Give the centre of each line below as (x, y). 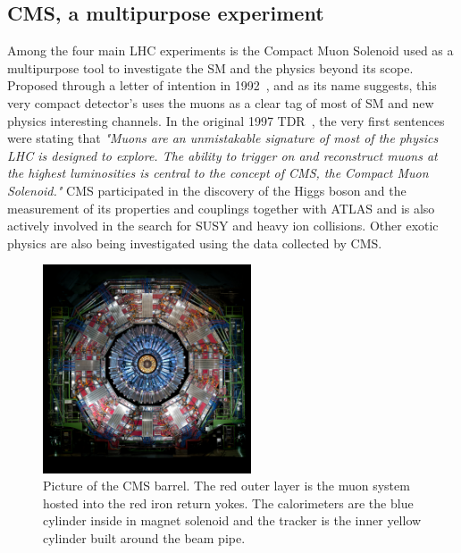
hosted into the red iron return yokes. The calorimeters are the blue (228, 503)
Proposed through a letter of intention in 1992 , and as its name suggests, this (222, 85)
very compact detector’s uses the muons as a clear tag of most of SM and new (221, 102)
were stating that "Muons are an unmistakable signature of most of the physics (223, 138)
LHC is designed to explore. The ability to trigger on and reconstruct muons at (222, 155)
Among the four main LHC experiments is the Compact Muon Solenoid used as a (230, 50)
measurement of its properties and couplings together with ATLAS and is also (221, 208)
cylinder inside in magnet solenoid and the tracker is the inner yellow (232, 520)
